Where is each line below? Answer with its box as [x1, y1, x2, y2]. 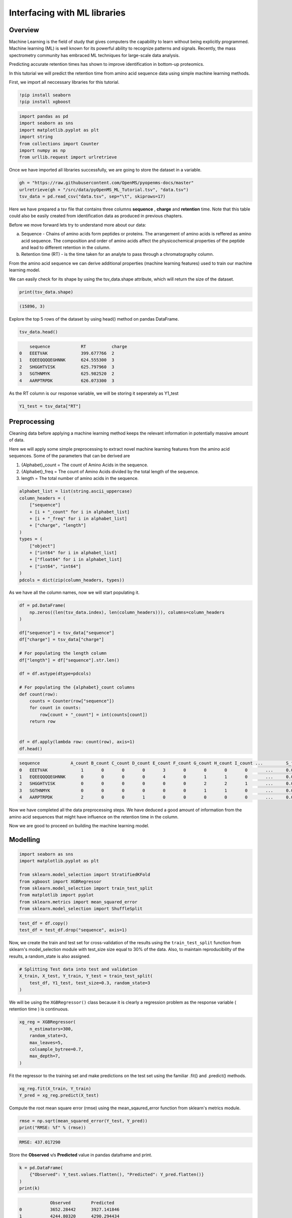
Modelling [9, 836, 40, 844]
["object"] [29, 543, 55, 549]
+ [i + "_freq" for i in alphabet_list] [29, 515, 128, 521]
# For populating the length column [19, 650, 107, 656]
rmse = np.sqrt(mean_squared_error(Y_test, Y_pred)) [19, 1118, 148, 1124]
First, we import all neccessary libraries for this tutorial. [9, 79, 120, 85]
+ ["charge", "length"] [29, 523, 86, 528]
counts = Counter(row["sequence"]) [29, 698, 114, 704]
